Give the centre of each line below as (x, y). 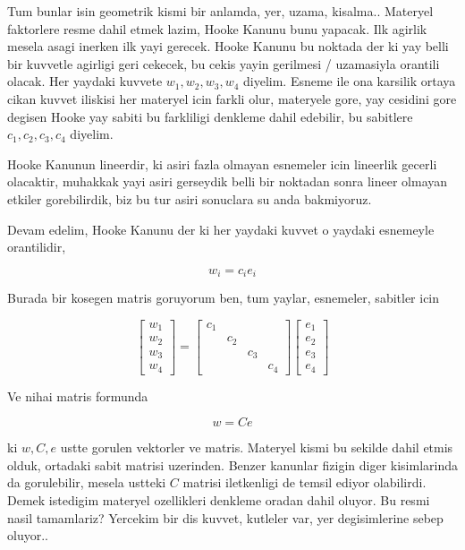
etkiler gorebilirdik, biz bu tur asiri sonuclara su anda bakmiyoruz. (190, 198)
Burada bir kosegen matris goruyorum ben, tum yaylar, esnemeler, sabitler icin (224, 298)
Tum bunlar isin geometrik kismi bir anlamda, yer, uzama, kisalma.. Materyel (220, 11)
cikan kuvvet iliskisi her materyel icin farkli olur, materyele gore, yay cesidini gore (232, 98)
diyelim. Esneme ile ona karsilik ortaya (350, 81)
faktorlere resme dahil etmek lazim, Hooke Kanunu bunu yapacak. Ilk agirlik (217, 28)
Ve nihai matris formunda (78, 395)
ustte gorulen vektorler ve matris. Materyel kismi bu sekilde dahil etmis (257, 447)
